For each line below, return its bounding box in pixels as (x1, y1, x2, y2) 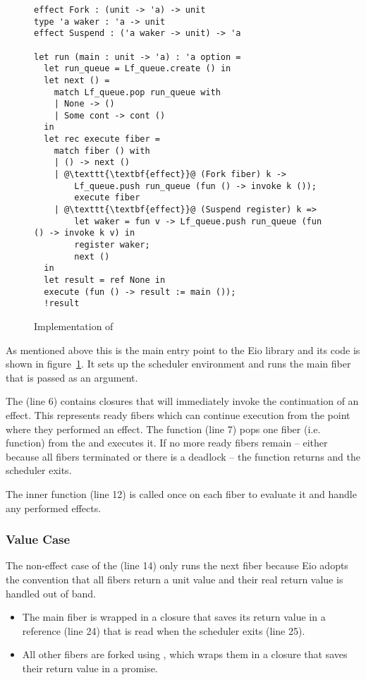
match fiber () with (54, 145, 150, 156)
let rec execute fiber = (44, 134, 160, 145)
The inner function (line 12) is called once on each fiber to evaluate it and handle (6, 486, 357, 501)
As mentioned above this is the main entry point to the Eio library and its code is (6, 342, 360, 357)
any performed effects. (6, 500, 102, 515)
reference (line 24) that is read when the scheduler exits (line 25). (22, 623, 305, 638)
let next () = (44, 75, 110, 85)
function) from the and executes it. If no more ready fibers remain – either (6, 435, 328, 450)
